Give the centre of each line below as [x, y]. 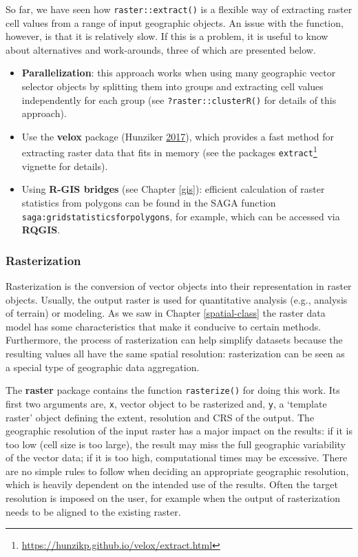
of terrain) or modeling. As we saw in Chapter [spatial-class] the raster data [166, 313]
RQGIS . [41, 230]
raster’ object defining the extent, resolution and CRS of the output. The [160, 417]
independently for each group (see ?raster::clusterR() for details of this [179, 99]
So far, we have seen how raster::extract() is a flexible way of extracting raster [179, 9]
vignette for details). [65, 166]
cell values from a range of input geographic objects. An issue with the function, [175, 22]
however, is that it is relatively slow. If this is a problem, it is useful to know [167, 36]
